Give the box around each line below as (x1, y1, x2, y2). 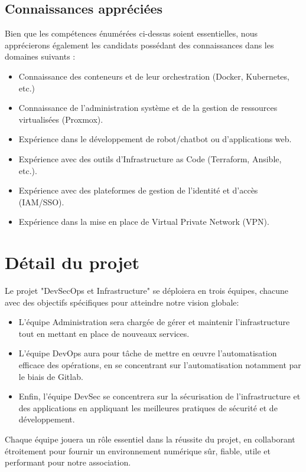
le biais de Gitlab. (18, 370, 83, 382)
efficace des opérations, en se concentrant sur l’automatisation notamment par (18, 359, 301, 371)
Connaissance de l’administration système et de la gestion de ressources (18, 101, 278, 114)
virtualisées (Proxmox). (18, 113, 103, 125)
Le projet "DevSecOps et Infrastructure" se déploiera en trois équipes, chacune (5, 284, 289, 297)
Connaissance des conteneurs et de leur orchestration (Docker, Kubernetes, (18, 70, 289, 82)
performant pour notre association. (5, 456, 131, 468)
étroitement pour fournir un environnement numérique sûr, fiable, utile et (5, 444, 271, 457)
